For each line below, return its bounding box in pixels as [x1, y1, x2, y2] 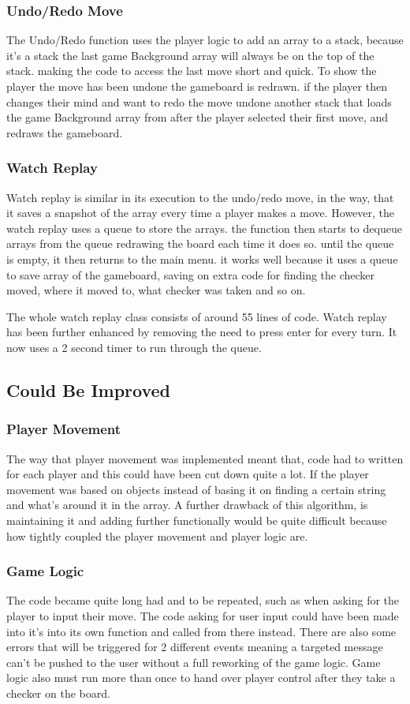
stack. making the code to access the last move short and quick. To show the [6, 62, 377, 79]
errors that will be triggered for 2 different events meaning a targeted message [6, 638, 383, 655]
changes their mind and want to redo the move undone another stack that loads [6, 93, 392, 110]
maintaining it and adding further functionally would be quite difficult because [6, 511, 387, 528]
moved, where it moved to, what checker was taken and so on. [6, 282, 306, 298]
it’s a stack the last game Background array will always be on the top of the [6, 47, 375, 63]
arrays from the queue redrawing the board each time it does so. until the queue [6, 235, 394, 252]
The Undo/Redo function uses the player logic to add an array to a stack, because [6, 32, 404, 48]
